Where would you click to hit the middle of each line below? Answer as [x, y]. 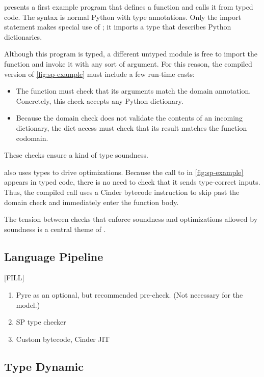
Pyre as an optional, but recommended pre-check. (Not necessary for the [129, 295]
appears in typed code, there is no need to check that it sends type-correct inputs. [132, 182]
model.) [28, 304]
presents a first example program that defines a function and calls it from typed [129, 7]
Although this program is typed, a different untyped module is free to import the [131, 54]
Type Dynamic [44, 366]
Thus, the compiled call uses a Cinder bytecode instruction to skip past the [122, 192]
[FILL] [14, 278]
